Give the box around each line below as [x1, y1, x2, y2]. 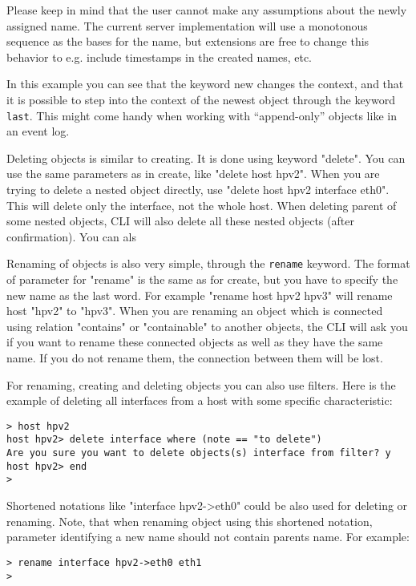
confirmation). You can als [6, 228, 136, 245]
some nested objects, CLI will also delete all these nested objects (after [6, 212, 354, 229]
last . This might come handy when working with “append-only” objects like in [6, 107, 397, 123]
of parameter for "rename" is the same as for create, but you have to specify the [6, 271, 398, 288]
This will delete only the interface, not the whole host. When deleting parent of [6, 196, 397, 213]
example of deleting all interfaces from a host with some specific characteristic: [6, 392, 393, 409]
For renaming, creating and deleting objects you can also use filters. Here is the [6, 376, 396, 393]
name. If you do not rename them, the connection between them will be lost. [6, 350, 383, 366]
